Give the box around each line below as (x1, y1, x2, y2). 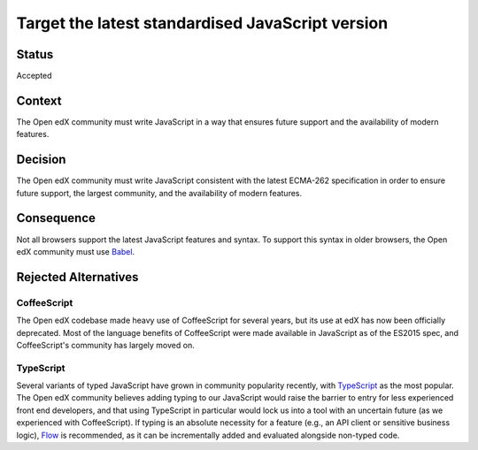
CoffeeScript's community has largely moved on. (16, 339, 195, 350)
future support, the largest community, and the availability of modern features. (16, 187, 303, 198)
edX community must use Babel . (16, 246, 135, 256)
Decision (16, 152, 66, 167)
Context (16, 93, 62, 108)
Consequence (16, 210, 96, 225)
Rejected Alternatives (16, 270, 139, 285)
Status (16, 47, 54, 62)
